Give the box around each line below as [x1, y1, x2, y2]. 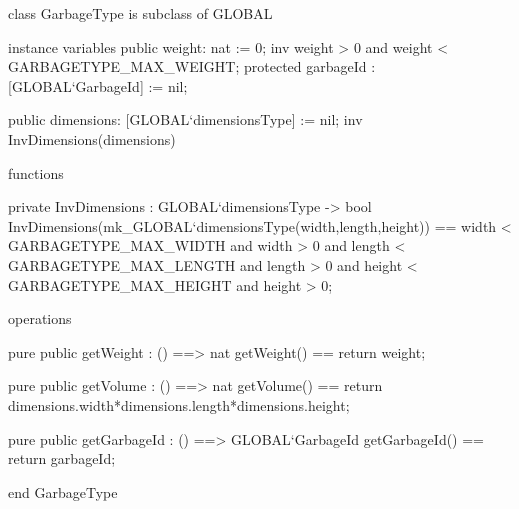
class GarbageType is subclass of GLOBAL [8, 3, 273, 23]
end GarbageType [8, 481, 118, 502]
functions [8, 162, 64, 183]
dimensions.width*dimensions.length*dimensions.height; [8, 394, 350, 415]
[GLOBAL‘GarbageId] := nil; [8, 75, 188, 96]
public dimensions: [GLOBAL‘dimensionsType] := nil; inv [8, 109, 363, 130]
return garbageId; [8, 448, 116, 469]
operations [8, 308, 72, 329]
